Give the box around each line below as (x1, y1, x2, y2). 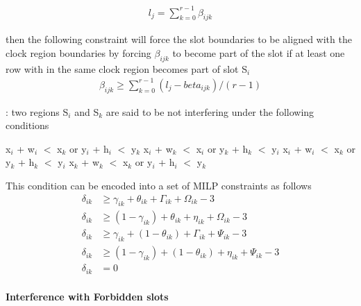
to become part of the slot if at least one (172, 45, 345, 60)
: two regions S (6, 104, 69, 119)
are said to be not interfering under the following (106, 104, 314, 119)
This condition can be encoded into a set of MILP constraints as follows (6, 178, 312, 193)
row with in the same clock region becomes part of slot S (6, 61, 247, 76)
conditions (6, 118, 49, 133)
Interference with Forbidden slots (6, 289, 169, 303)
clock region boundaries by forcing (6, 45, 151, 60)
